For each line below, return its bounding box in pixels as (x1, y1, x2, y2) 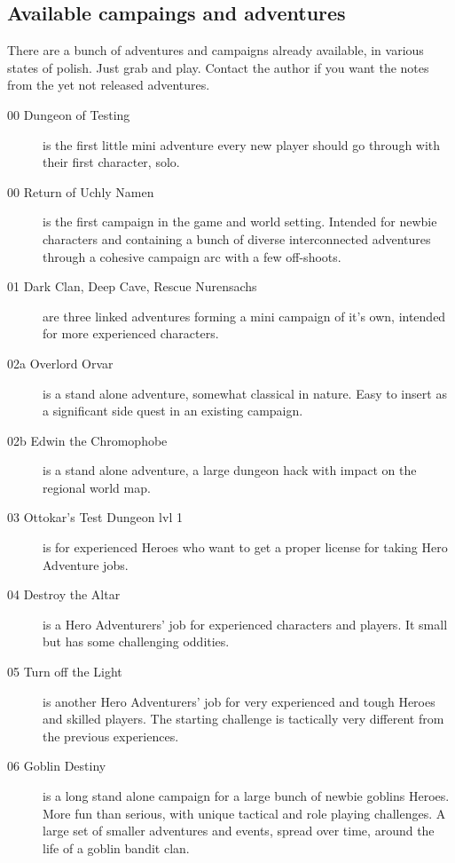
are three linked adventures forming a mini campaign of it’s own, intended (43, 306, 446, 325)
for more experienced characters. (43, 324, 219, 343)
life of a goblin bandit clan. (43, 838, 190, 857)
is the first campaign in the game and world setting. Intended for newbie (43, 212, 437, 231)
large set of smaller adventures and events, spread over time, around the (43, 821, 435, 840)
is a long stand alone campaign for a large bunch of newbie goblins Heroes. (43, 787, 450, 805)
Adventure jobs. (43, 555, 129, 574)
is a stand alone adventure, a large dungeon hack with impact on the (43, 461, 417, 479)
